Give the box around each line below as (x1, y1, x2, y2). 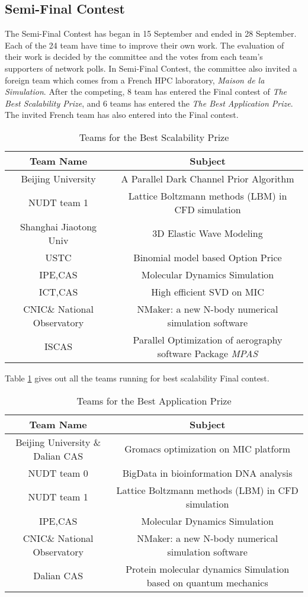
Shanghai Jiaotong (20, 219, 97, 233)
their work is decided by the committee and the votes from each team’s (5, 50, 263, 63)
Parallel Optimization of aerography (133, 332, 283, 346)
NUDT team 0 (28, 466, 88, 480)
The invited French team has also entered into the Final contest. (5, 108, 239, 121)
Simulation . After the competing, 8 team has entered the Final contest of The (5, 85, 287, 98)
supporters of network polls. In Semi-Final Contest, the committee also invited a (5, 62, 297, 74)
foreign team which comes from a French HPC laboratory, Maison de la (5, 73, 265, 86)
